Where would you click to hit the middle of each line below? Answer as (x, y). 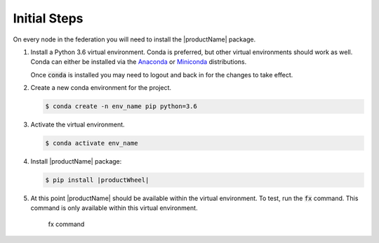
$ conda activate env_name (92, 143)
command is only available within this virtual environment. (114, 208)
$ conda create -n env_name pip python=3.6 (121, 106)
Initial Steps (48, 18)
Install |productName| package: (76, 162)
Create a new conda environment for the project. (101, 88)
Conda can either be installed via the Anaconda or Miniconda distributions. (139, 62)
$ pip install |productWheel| (97, 180)
